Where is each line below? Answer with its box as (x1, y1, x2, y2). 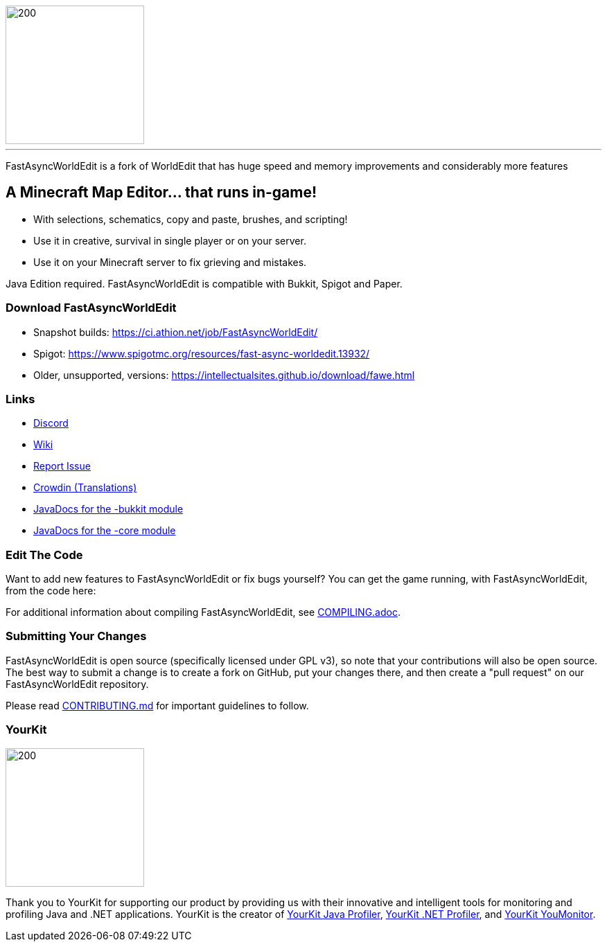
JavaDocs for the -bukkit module (33, 503, 184, 515)
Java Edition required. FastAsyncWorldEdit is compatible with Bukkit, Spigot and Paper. (6, 277, 403, 290)
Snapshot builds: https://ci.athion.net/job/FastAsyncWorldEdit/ (33, 326, 318, 338)
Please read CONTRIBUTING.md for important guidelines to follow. (6, 699, 309, 711)
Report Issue (33, 460, 91, 472)
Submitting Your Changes (6, 629, 147, 644)
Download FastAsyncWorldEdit (6, 301, 177, 315)
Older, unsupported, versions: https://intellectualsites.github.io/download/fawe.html (33, 369, 415, 381)
